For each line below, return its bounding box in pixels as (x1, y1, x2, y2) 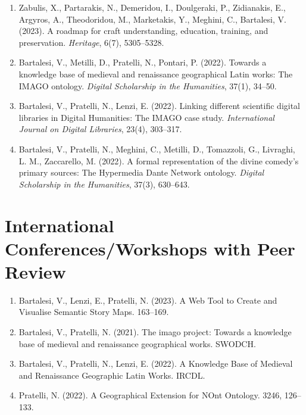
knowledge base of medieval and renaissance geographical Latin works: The (18, 67, 293, 80)
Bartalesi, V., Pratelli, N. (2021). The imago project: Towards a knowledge (18, 326, 292, 338)
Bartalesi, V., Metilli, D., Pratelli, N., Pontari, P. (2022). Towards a (18, 56, 267, 68)
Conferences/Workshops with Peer (5, 236, 295, 260)
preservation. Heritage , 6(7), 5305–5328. (18, 36, 164, 48)
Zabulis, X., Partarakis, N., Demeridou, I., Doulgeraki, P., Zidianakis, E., (18, 1, 286, 13)
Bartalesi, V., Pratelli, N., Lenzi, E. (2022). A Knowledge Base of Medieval (18, 357, 293, 370)
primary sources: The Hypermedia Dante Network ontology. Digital (18, 166, 264, 179)
